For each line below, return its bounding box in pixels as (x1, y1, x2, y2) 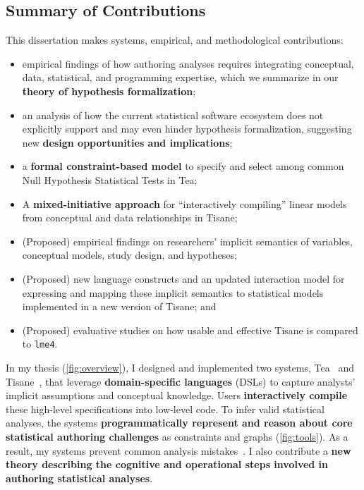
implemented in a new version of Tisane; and (22, 299, 217, 314)
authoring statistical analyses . (6, 470, 153, 485)
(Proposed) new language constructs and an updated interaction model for (22, 271, 345, 286)
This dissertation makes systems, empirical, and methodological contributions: (6, 32, 344, 47)
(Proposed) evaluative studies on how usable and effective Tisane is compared (22, 322, 358, 337)
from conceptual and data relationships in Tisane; (22, 210, 238, 225)
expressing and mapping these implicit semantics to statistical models (22, 285, 324, 300)
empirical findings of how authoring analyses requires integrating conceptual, (22, 56, 354, 71)
